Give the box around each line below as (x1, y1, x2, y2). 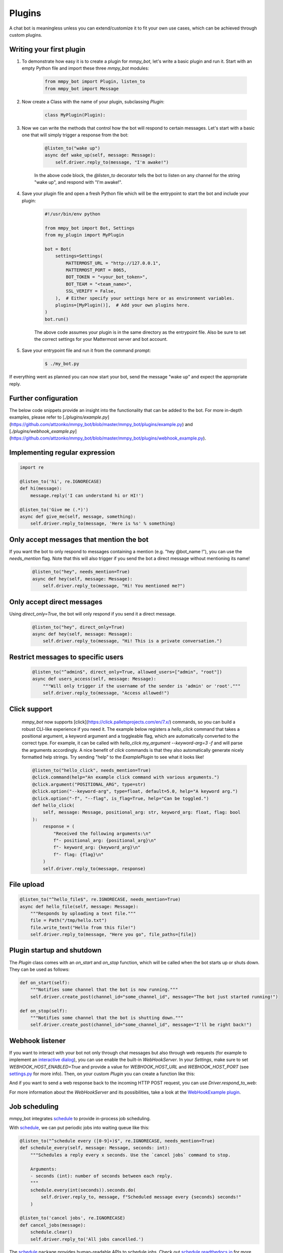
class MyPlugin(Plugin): (44, 112, 106, 118)
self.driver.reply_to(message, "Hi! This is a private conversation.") (42, 638, 222, 644)
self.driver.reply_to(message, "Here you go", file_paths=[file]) (30, 932, 197, 937)
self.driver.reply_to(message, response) (42, 866, 146, 872)
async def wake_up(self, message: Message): (44, 152, 156, 158)
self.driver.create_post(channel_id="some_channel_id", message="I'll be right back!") (30, 1022, 252, 1027)
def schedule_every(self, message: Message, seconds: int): (19, 1145, 170, 1151)
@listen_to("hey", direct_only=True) (32, 624, 125, 630)
